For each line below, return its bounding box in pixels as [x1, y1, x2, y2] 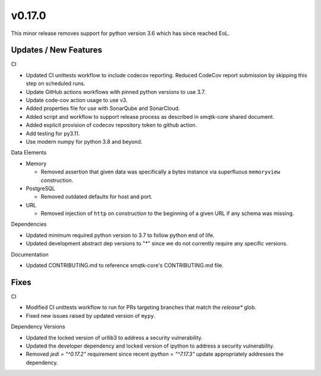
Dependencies [11, 220, 47, 228]
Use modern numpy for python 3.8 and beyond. [26, 138, 143, 145]
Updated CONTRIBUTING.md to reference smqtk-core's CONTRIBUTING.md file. [26, 262, 224, 269]
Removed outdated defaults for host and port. [40, 193, 153, 200]
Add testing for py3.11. [26, 129, 80, 137]
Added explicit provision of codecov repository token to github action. [26, 122, 197, 129]
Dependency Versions [11, 323, 65, 330]
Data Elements [11, 149, 47, 156]
